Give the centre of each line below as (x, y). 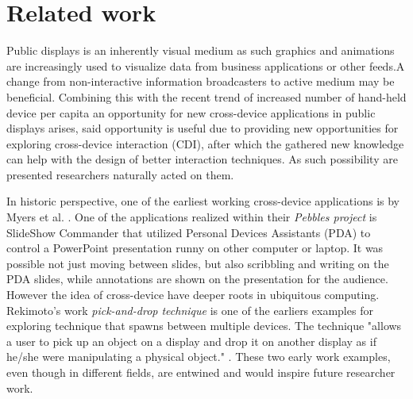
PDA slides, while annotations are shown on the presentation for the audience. (197, 279)
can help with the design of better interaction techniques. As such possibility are (202, 159)
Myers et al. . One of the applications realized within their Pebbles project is (192, 217)
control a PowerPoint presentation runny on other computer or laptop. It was (195, 248)
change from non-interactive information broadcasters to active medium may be (201, 81)
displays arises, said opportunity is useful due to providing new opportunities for (203, 128)
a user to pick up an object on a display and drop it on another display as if (191, 341)
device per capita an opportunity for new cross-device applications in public (191, 112)
